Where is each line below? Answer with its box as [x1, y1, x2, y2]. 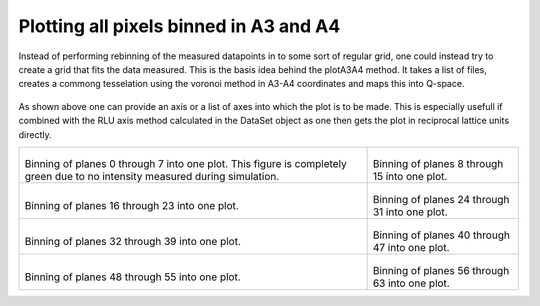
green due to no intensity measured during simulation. [24, 169, 280, 183]
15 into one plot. [372, 169, 448, 183]
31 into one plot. [372, 205, 449, 219]
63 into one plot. [372, 276, 450, 290]
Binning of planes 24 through [372, 192, 510, 206]
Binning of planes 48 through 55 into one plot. [24, 270, 242, 284]
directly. [18, 128, 52, 140]
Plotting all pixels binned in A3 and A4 [18, 15, 341, 37]
